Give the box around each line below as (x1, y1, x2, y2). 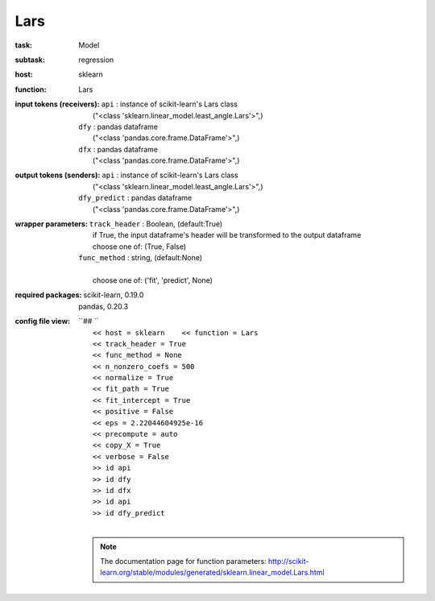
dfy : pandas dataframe (78, 122, 159, 131)
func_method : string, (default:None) (78, 253, 203, 263)
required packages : (14, 290, 82, 300)
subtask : (14, 55, 46, 64)
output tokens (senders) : (14, 170, 101, 180)
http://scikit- (267, 556, 309, 566)
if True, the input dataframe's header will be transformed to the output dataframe (93, 230, 362, 240)
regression (78, 55, 114, 64)
